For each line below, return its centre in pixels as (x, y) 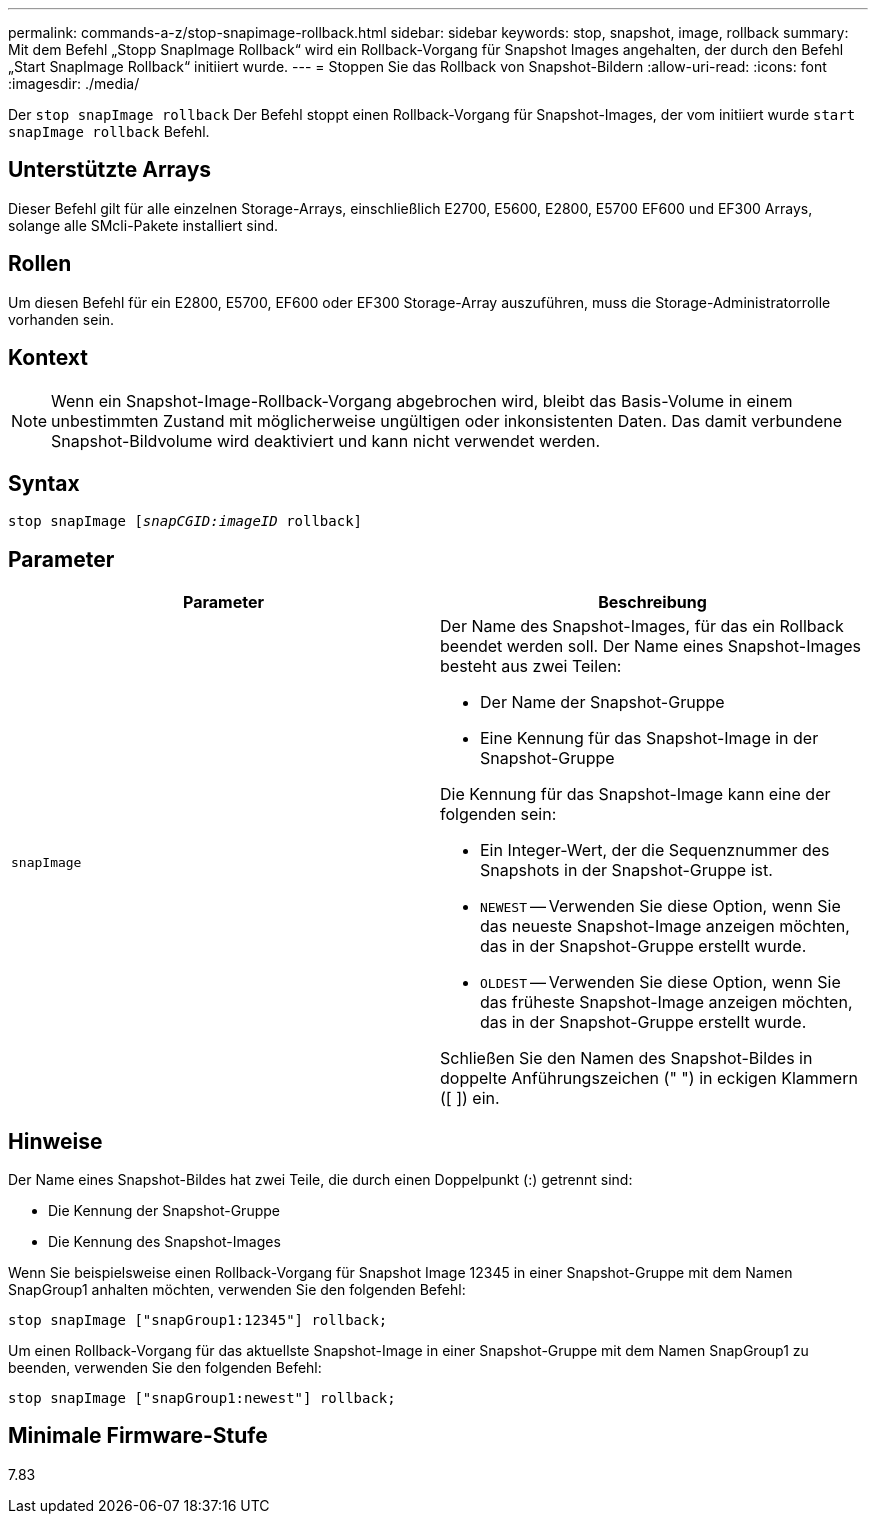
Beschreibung (652, 602)
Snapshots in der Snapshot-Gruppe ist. (626, 870)
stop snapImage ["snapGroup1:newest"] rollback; (202, 1398)
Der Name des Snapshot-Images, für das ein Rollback (642, 626)
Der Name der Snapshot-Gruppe (602, 702)
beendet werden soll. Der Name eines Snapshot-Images (651, 646)
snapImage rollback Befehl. (109, 131)
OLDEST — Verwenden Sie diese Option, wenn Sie (660, 982)
